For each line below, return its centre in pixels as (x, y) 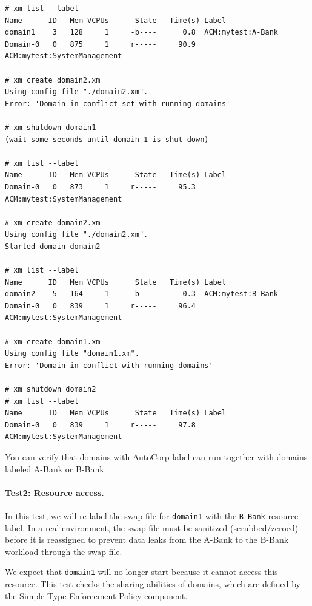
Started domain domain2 (53, 246)
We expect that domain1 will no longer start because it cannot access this (141, 572)
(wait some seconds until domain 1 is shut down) (107, 139)
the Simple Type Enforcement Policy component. (96, 595)
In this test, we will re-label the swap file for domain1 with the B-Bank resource (152, 515)
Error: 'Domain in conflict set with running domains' (118, 104)
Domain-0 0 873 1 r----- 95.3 (100, 187)
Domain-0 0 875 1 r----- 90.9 (100, 44)
